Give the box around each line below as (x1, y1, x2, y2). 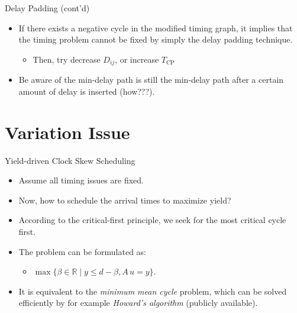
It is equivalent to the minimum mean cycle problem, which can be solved (18, 285, 287, 297)
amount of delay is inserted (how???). (18, 85, 155, 97)
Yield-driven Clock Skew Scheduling (5, 154, 135, 166)
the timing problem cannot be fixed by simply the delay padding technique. (18, 33, 293, 46)
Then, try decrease (33, 53, 101, 65)
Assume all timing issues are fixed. (18, 174, 144, 186)
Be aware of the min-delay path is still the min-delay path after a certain (18, 73, 284, 86)
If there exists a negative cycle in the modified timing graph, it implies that (18, 21, 293, 34)
